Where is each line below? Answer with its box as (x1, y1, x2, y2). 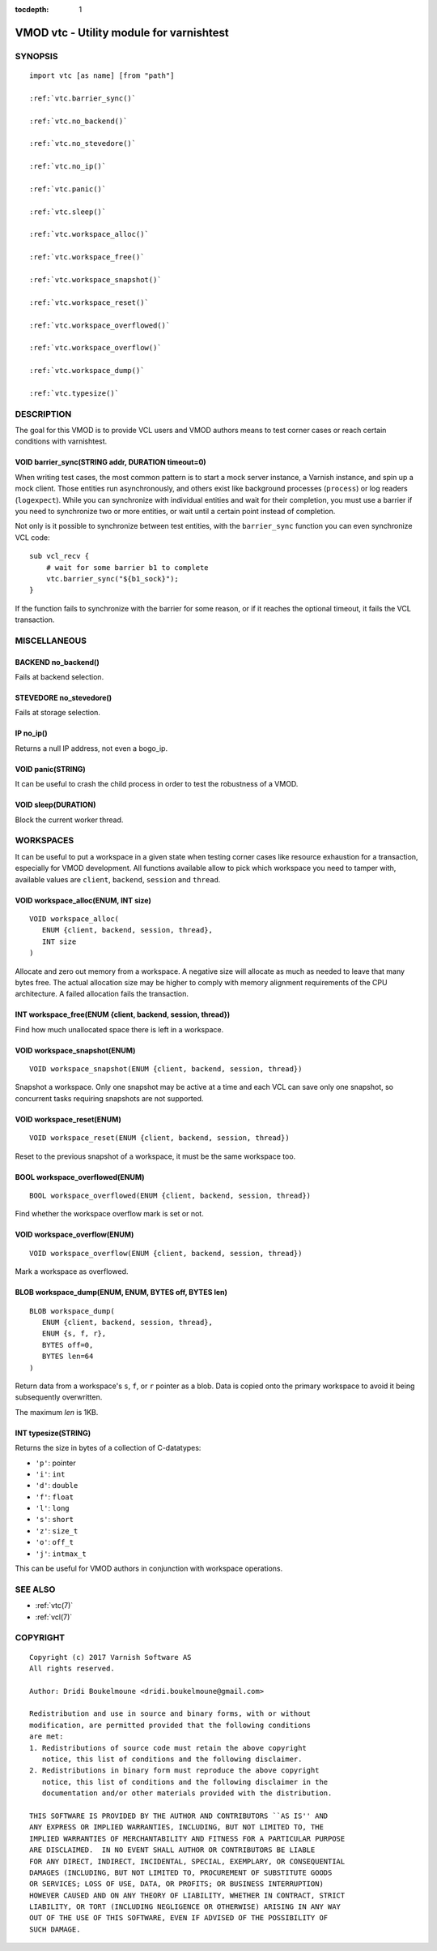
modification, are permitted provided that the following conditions (29, 1720, 312, 1730)
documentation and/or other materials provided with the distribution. (41, 1789, 333, 1798)
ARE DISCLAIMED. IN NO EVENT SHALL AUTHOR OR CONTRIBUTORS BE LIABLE (29, 1846, 316, 1855)
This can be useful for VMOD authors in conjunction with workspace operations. (15, 1563, 283, 1573)
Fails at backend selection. (15, 672, 104, 682)
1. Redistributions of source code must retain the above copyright (29, 1743, 307, 1752)
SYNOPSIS (15, 50, 58, 62)
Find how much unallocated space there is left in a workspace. (15, 1024, 224, 1034)
